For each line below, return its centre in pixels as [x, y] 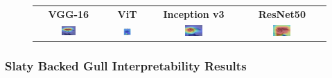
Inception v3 [194, 13]
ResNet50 [282, 13]
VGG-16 [69, 13]
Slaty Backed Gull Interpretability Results [126, 66]
